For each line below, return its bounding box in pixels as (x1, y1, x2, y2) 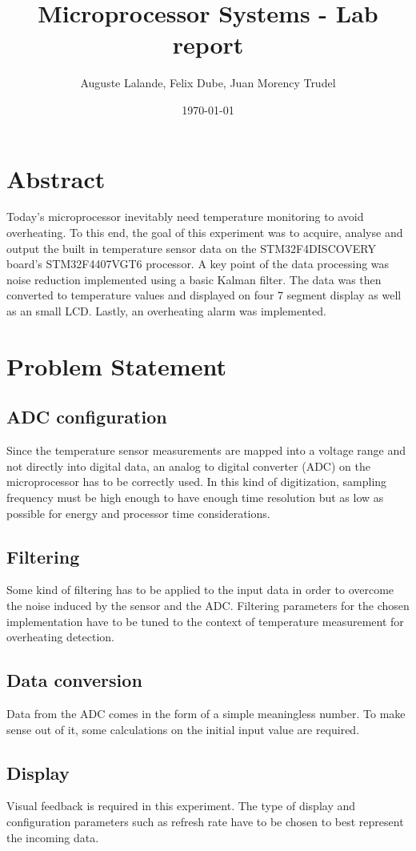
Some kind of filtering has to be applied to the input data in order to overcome (6, 581, 394, 598)
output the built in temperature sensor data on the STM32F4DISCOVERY (6, 239, 376, 256)
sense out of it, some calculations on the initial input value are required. (6, 721, 360, 737)
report (172, 28, 244, 61)
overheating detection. (6, 628, 114, 645)
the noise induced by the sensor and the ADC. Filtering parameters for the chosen (6, 596, 410, 613)
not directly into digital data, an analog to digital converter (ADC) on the (6, 457, 370, 474)
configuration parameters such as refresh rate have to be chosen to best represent (6, 813, 404, 829)
